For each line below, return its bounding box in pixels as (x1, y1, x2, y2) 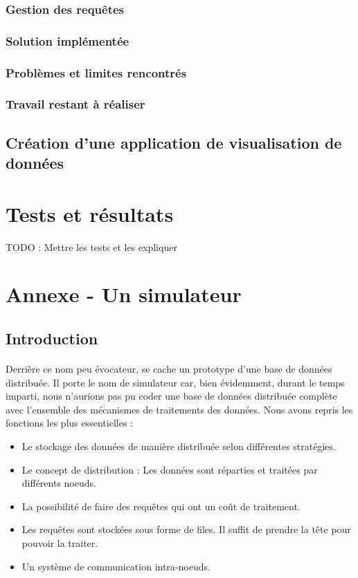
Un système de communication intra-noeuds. (21, 559, 211, 573)
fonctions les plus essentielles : (6, 416, 133, 430)
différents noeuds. (21, 476, 96, 490)
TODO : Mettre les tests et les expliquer (6, 239, 177, 254)
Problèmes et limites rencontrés (6, 64, 187, 81)
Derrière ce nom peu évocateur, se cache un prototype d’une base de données (6, 362, 332, 376)
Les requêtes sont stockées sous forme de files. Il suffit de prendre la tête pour (21, 522, 351, 537)
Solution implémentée (6, 32, 129, 49)
